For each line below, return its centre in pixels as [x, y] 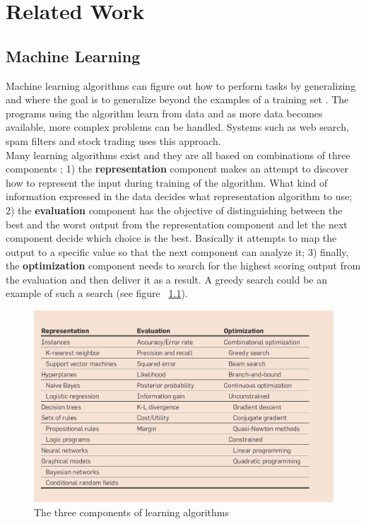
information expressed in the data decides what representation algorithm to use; [179, 196]
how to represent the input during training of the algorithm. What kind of [167, 182]
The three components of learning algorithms [131, 512]
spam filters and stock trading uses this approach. [113, 140]
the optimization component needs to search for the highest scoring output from [183, 266]
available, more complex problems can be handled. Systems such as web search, [177, 127]
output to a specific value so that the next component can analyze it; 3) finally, [177, 251]
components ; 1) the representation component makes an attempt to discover [177, 169]
